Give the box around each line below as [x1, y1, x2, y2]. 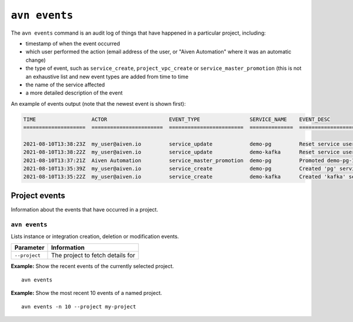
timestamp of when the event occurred [25, 40, 121, 47]
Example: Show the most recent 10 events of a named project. [11, 290, 162, 297]
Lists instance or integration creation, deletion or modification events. [11, 233, 179, 240]
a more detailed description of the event [25, 89, 123, 96]
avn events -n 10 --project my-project [21, 303, 136, 310]
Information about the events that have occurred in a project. [11, 206, 158, 213]
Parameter [14, 244, 45, 252]
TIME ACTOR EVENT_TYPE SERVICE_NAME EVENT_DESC [23, 116, 331, 123]
